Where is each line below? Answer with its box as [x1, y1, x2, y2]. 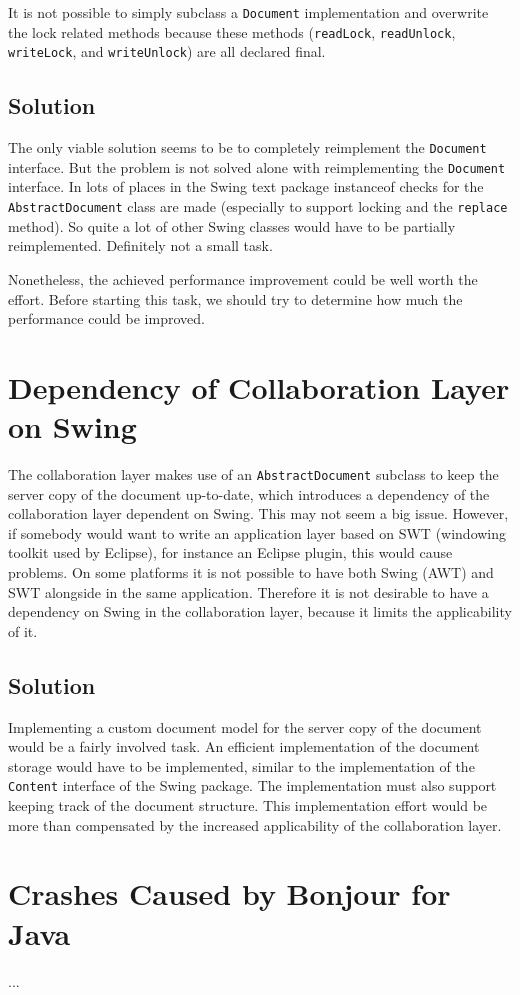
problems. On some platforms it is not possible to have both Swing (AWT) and [8, 562, 494, 583]
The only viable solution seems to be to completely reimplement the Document [8, 137, 487, 158]
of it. [8, 620, 38, 641]
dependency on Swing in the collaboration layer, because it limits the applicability [8, 601, 512, 622]
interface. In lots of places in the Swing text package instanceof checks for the [8, 176, 484, 197]
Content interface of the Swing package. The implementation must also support [8, 775, 497, 796]
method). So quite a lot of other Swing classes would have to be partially [8, 215, 456, 236]
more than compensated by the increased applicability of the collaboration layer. [8, 814, 502, 835]
